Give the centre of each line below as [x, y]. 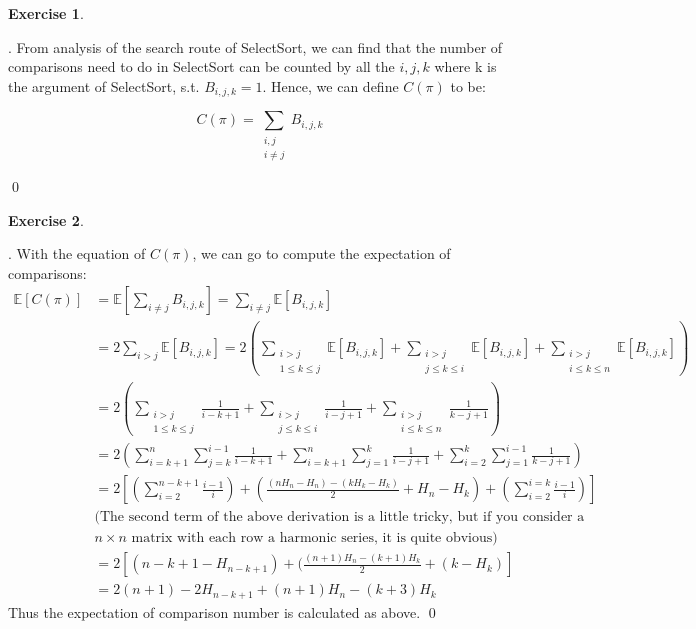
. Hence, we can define [330, 85]
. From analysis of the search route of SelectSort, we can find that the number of [255, 46]
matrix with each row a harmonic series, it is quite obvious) [314, 538]
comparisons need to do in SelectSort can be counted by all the [201, 66]
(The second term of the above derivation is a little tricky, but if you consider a [339, 517]
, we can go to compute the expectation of [321, 253]
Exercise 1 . [46, 13]
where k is [465, 66]
